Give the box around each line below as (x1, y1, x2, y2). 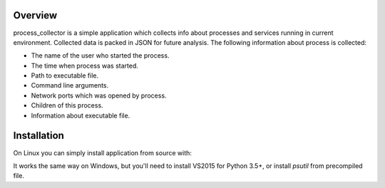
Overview (13, 9, 58, 21)
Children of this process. (31, 101, 103, 110)
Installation (13, 130, 64, 142)
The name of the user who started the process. (31, 51, 170, 60)
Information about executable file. (31, 111, 130, 120)
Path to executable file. (31, 71, 99, 80)
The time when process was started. (31, 61, 138, 70)
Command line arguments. (31, 81, 109, 90)
